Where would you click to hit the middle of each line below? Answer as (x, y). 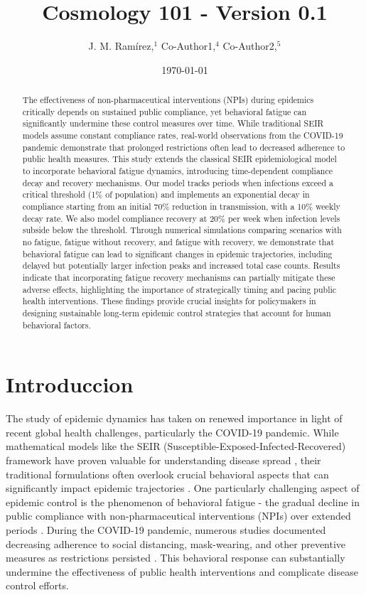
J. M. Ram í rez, (121, 46)
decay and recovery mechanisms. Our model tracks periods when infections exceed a (178, 182)
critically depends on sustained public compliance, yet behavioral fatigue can (165, 111)
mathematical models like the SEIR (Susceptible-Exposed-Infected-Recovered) (176, 446)
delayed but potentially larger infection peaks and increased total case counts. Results (181, 266)
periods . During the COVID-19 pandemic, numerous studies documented (166, 529)
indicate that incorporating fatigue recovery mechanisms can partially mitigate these (179, 277)
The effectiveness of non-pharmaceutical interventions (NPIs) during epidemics (168, 100)
